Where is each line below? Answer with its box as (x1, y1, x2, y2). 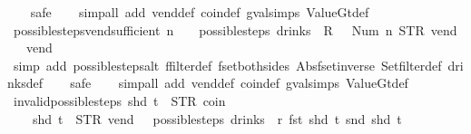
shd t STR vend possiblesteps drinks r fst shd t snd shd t (32, 109, 402, 128)
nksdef (7, 73, 43, 92)
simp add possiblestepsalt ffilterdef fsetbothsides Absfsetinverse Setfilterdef (13, 55, 442, 74)
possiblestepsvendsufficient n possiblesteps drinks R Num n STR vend (13, 20, 457, 39)
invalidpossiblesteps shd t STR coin (13, 91, 226, 110)
